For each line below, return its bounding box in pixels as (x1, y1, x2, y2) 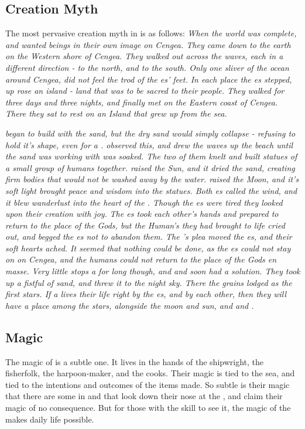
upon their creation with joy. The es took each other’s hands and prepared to (5, 207, 279, 220)
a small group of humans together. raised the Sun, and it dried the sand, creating (5, 161, 295, 173)
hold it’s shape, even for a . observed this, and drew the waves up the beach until (5, 138, 293, 151)
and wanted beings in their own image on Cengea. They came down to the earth (5, 38, 291, 50)
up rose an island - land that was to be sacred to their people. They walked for (5, 84, 285, 97)
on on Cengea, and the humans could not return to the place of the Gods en (5, 253, 277, 265)
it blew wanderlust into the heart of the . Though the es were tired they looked (5, 196, 283, 208)
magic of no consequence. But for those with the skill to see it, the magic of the (5, 401, 291, 414)
